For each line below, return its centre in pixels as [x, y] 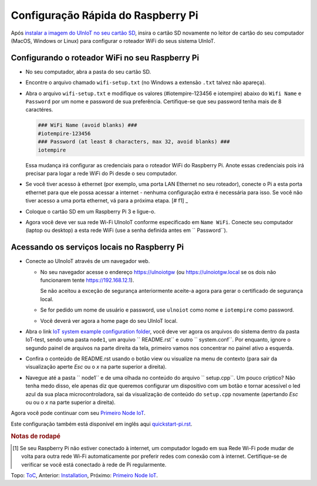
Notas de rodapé [36, 436]
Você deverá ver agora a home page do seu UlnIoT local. [109, 320]
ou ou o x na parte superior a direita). [70, 403]
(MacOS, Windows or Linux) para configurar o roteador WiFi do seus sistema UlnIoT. [113, 41]
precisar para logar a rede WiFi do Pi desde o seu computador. [101, 173]
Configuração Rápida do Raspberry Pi [105, 15]
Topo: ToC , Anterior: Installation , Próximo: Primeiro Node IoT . [84, 475]
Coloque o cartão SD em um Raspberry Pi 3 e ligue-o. [90, 211]
